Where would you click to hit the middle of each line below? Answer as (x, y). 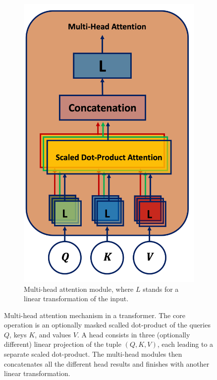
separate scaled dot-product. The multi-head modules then (93, 354)
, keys (18, 334)
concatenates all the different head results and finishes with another (107, 363)
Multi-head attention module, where (79, 289)
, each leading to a (185, 344)
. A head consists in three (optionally (134, 334)
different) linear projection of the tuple (63, 344)
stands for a (161, 289)
